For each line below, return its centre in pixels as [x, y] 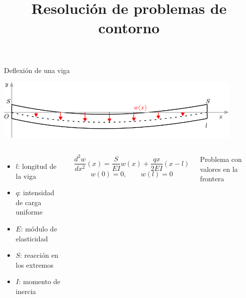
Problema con [221, 159]
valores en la [219, 169]
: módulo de [39, 228]
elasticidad [32, 238]
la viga [26, 176]
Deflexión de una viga [37, 70]
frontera [212, 179]
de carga [29, 202]
